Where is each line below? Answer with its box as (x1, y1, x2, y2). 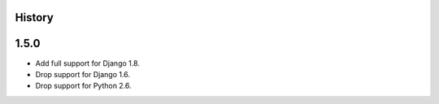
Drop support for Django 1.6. (35, 69, 130, 79)
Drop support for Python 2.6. (35, 81, 132, 91)
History (15, 11, 54, 24)
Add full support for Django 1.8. (35, 58, 140, 68)
